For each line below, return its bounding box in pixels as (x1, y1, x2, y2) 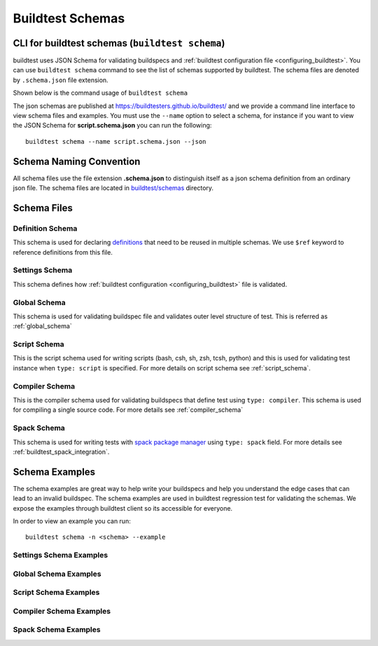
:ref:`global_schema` (13, 322, 73, 330)
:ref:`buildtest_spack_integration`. (13, 448, 110, 456)
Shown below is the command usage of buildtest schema (13, 88, 188, 97)
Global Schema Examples (13, 569, 101, 579)
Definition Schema (13, 223, 78, 233)
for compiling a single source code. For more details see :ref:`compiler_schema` (13, 405, 244, 414)
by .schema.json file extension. (13, 76, 108, 84)
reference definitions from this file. (13, 248, 113, 256)
